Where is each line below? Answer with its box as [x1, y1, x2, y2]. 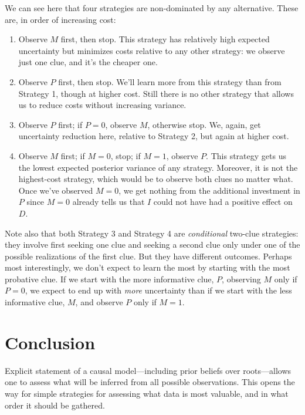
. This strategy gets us [206, 149, 286, 161]
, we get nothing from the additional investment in [118, 184, 300, 196]
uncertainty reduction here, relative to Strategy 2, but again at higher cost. [18, 130, 289, 142]
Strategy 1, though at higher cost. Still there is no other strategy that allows [18, 87, 294, 99]
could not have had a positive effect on [153, 195, 293, 208]
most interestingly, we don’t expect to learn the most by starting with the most [5, 261, 290, 274]
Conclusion [5, 330, 96, 354]
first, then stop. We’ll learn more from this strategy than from [58, 75, 282, 87]
